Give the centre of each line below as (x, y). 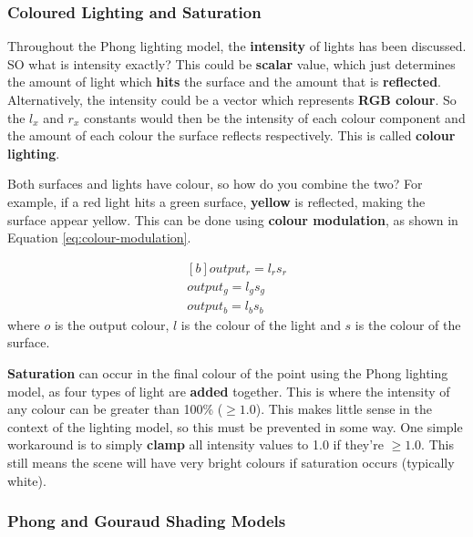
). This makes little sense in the (344, 409)
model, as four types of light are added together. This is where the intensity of (229, 391)
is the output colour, (112, 324)
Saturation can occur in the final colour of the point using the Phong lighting (228, 372)
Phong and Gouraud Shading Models (147, 521)
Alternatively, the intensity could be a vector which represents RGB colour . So (232, 99)
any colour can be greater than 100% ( (115, 409)
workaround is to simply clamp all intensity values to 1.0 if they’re (195, 444)
